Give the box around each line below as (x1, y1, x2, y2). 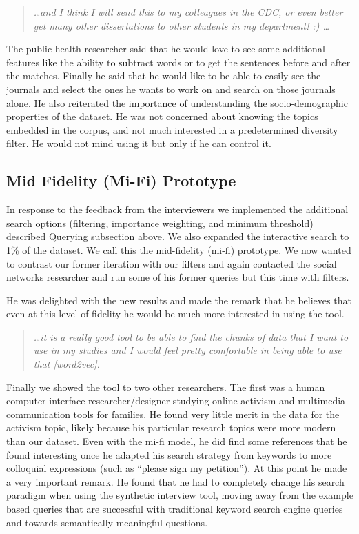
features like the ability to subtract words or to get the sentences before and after (6, 55, 351, 69)
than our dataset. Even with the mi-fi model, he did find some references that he (6, 434, 347, 448)
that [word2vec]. (33, 357, 100, 371)
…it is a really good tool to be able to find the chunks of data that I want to (33, 329, 349, 344)
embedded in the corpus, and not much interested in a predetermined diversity (6, 122, 338, 137)
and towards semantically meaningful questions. (6, 515, 208, 529)
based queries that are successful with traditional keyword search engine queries (6, 502, 343, 516)
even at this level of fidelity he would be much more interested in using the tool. (6, 306, 345, 321)
